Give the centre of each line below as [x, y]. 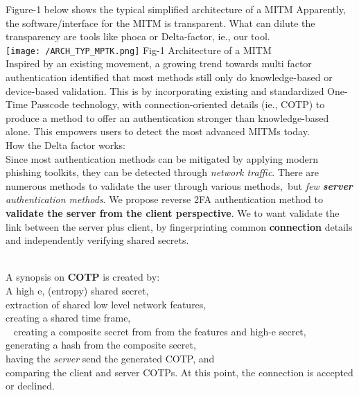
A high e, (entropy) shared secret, [77, 290]
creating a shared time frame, [68, 318]
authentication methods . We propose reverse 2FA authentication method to [165, 199]
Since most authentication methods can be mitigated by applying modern [162, 158]
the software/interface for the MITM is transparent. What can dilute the [160, 23]
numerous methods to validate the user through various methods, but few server [179, 185]
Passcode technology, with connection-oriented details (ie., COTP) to [178, 104]
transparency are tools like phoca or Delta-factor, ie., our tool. [138, 36]
